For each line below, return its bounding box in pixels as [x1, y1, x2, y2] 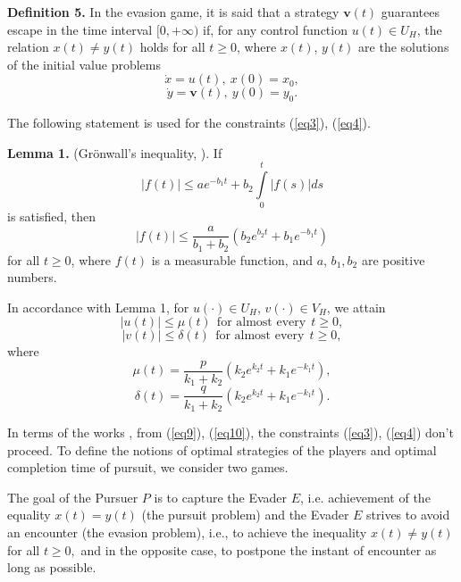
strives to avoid [366, 505, 450, 524]
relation [7, 37, 49, 56]
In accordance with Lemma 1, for [7, 297, 189, 316]
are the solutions [358, 37, 449, 56]
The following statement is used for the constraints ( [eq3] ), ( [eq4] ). [7, 113, 371, 132]
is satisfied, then [7, 207, 96, 226]
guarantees [381, 3, 440, 21]
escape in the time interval [7, 20, 153, 38]
